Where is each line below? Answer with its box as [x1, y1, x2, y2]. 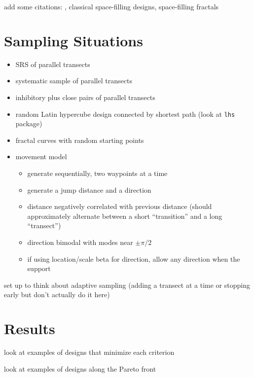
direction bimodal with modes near [27, 237, 133, 247]
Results [4, 318, 55, 339]
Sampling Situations [4, 30, 143, 50]
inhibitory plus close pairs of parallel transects [15, 92, 155, 102]
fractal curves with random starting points [15, 135, 144, 145]
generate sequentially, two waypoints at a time [27, 168, 168, 178]
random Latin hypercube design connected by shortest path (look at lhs [15, 108, 235, 119]
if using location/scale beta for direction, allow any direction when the [27, 253, 240, 264]
